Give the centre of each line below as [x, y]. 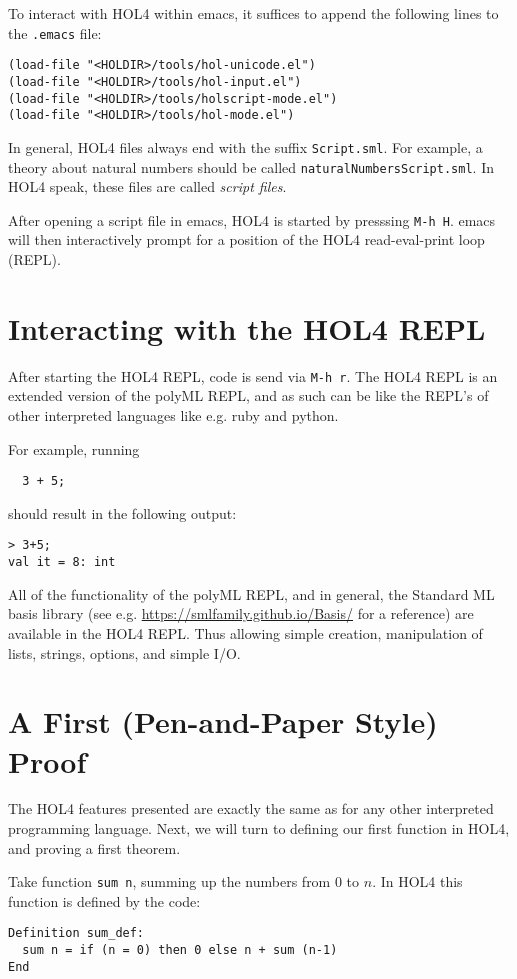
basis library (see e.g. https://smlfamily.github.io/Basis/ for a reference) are [241, 613]
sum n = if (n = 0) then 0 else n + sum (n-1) [180, 950]
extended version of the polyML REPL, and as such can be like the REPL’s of [248, 395]
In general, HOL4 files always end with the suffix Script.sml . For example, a [245, 146]
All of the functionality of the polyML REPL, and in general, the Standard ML [251, 593]
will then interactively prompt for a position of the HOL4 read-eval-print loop [246, 239]
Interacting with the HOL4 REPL [247, 327]
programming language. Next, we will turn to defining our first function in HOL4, [259, 828]
